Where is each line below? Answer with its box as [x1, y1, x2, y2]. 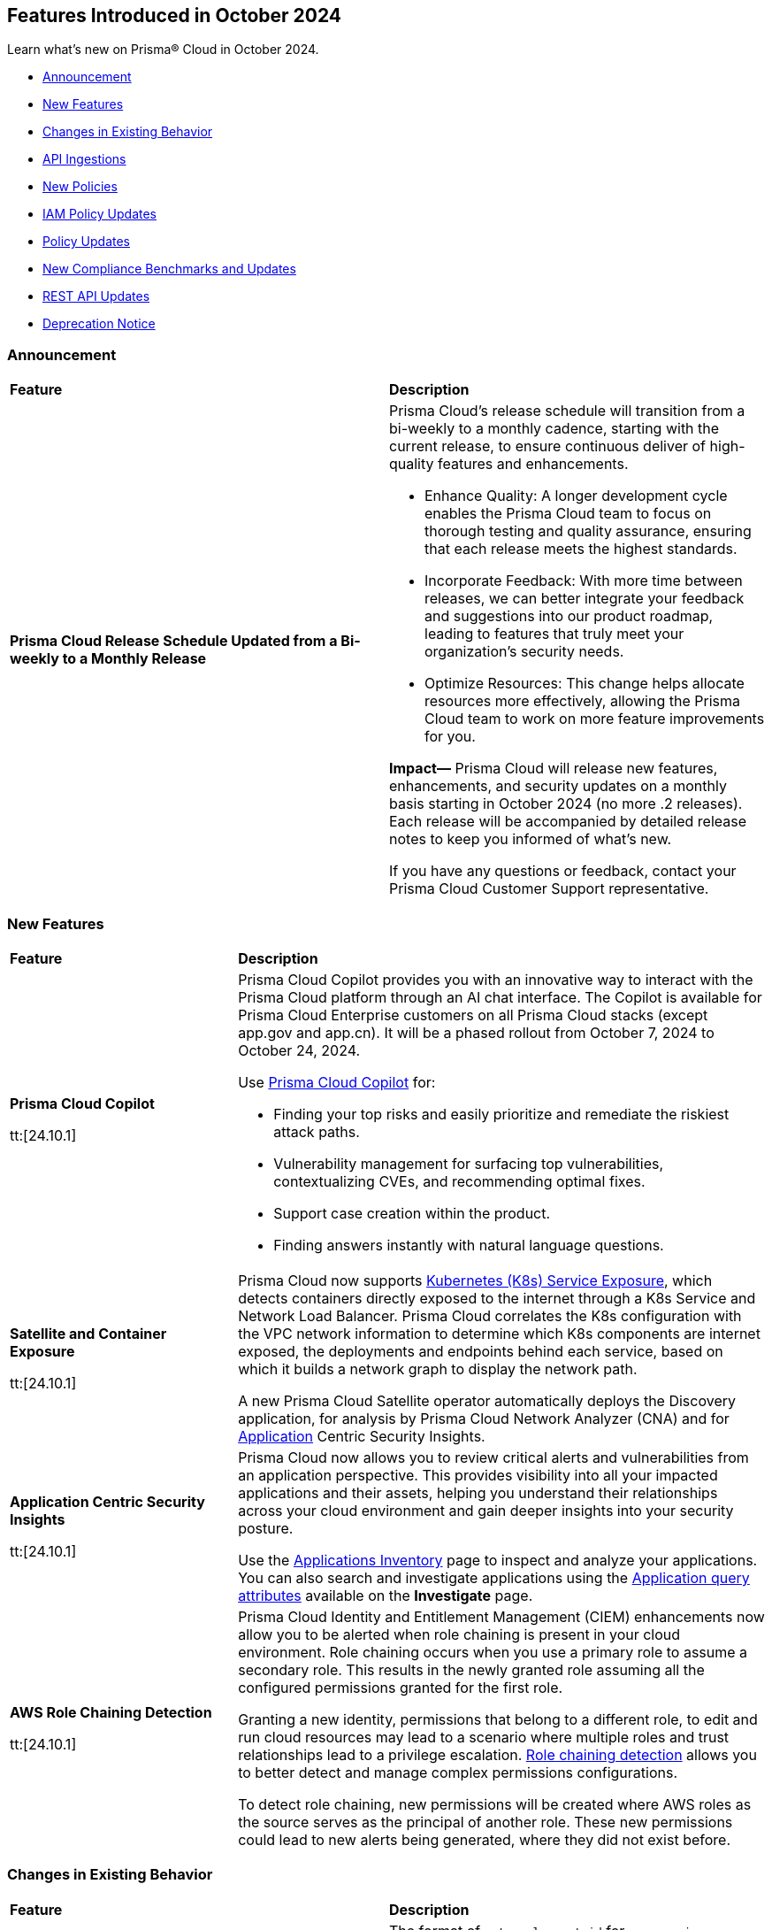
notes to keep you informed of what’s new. [389, 830, 672, 849]
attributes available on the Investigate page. [238, 1586, 533, 1604]
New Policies [42, 179, 118, 195]
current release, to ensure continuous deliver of [389, 437, 707, 456]
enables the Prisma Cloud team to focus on [424, 504, 712, 523]
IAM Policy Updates [42, 206, 157, 222]
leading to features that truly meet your [424, 625, 684, 643]
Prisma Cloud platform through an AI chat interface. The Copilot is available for [238, 988, 762, 1006]
